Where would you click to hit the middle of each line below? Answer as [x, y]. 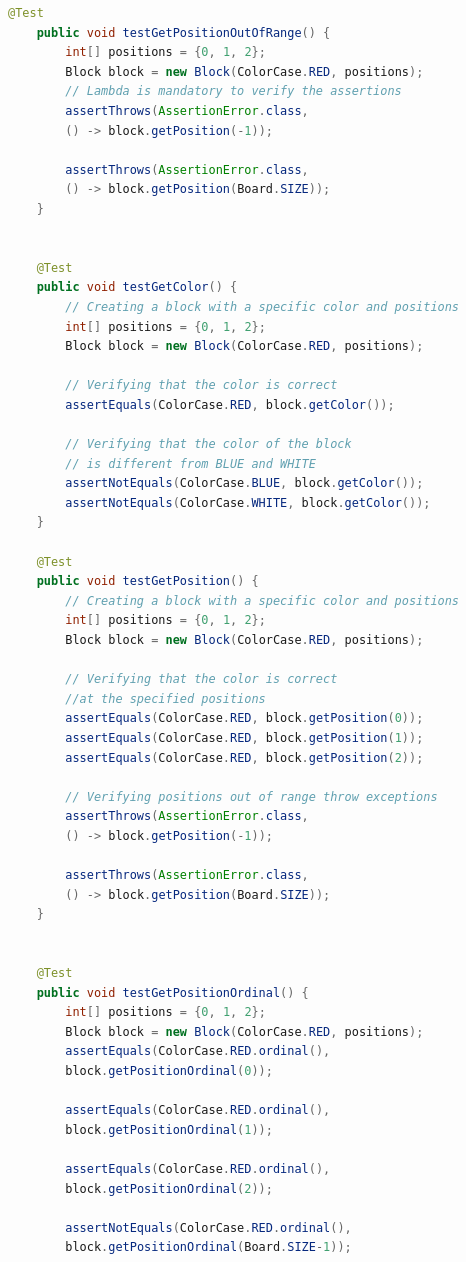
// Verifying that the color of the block [208, 444]
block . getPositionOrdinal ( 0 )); [169, 1071]
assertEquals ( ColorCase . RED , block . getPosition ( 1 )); [244, 737]
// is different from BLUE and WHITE [190, 463]
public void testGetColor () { [137, 287]
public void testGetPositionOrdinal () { [172, 992]
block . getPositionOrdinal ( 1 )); [169, 1129]
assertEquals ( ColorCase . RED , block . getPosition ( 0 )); [244, 718]
